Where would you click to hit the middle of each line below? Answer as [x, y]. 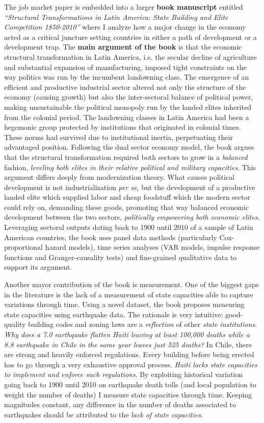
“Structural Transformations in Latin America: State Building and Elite [116, 17]
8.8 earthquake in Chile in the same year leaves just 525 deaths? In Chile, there [128, 344]
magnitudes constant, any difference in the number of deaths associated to [120, 404]
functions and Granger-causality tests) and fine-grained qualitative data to [121, 257]
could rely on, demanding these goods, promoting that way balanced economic [127, 207]
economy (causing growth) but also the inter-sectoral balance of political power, [129, 97]
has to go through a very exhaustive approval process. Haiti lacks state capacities [131, 364]
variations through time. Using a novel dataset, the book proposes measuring [124, 304]
